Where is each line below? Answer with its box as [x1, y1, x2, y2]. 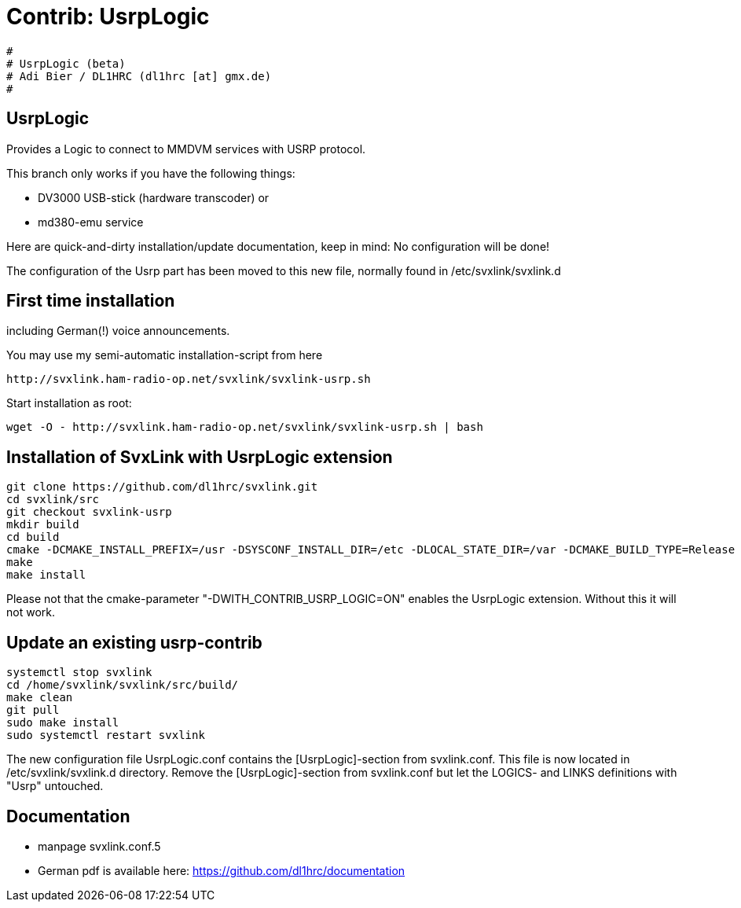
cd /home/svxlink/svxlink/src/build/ [6, 678, 239, 692]
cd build [6, 531, 60, 544]
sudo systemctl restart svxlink [6, 729, 205, 742]
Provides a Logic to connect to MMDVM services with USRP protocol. [6, 142, 366, 156]
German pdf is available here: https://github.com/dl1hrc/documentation [38, 863, 405, 877]
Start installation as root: [6, 396, 132, 410]
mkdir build [6, 518, 79, 531]
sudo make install [6, 716, 119, 730]
